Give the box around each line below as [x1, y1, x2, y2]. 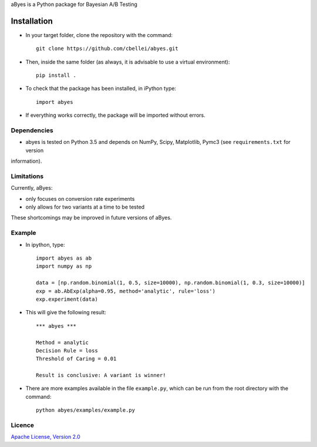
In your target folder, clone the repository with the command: [25, 31, 173, 38]
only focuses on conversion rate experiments [25, 195, 135, 202]
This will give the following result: [25, 309, 107, 316]
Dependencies [11, 126, 54, 135]
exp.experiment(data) [36, 295, 98, 303]
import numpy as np [36, 263, 92, 270]
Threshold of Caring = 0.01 [36, 355, 117, 362]
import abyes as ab [36, 255, 92, 261]
